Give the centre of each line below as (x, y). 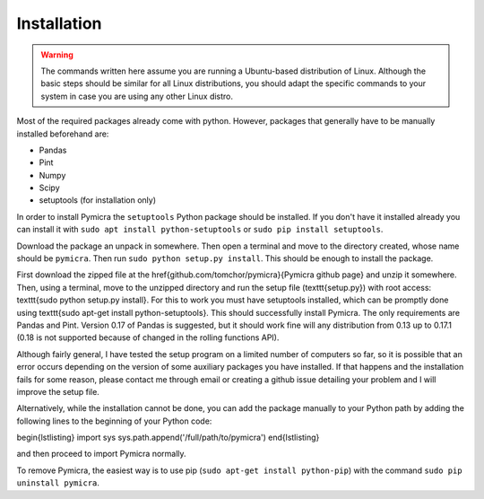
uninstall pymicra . (58, 483)
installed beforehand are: (63, 134)
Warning (57, 55)
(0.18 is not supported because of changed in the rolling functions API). (148, 337)
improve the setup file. (58, 391)
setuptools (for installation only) (98, 200)
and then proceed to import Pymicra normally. (102, 454)
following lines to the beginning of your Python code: (114, 421)
